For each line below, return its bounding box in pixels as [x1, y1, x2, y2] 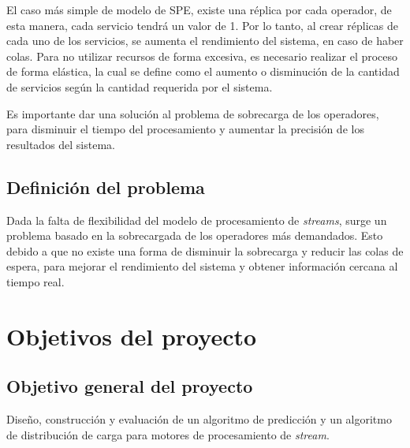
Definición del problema [6, 174, 205, 199]
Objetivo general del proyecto [6, 374, 253, 398]
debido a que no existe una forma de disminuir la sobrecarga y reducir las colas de [6, 242, 404, 259]
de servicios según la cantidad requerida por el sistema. [6, 78, 273, 95]
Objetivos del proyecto [6, 319, 257, 352]
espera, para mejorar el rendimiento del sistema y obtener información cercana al [6, 258, 398, 274]
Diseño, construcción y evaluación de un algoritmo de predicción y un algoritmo [6, 411, 392, 427]
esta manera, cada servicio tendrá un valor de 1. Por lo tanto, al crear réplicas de [6, 17, 398, 33]
